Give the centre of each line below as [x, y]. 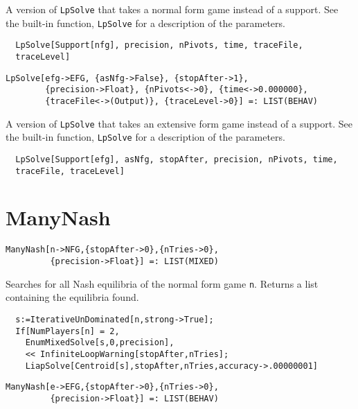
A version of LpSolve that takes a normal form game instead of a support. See [172, 9]
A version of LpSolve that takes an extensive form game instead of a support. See [179, 123]
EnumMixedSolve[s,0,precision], [100, 343]
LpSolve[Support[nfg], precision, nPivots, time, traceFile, [159, 45]
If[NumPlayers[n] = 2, [68, 331]
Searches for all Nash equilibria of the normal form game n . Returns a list [162, 283]
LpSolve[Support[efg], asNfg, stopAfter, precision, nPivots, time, [177, 159]
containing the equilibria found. [72, 297]
